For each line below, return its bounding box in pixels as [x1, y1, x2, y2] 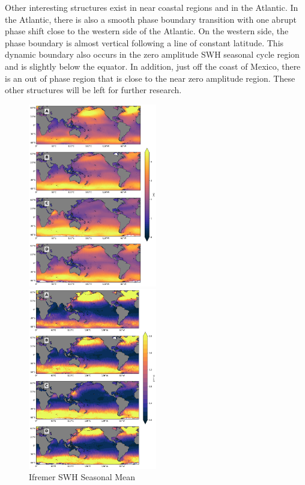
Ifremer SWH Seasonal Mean [29, 471, 136, 483]
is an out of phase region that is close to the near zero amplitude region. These [5, 72, 295, 84]
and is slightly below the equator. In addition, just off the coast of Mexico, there [5, 59, 301, 72]
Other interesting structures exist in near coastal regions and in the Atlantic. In [5, 1, 298, 13]
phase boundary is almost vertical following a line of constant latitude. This [5, 36, 284, 49]
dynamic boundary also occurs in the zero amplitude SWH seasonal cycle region [5, 48, 300, 61]
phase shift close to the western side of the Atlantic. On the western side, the [5, 25, 289, 37]
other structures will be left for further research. [5, 84, 182, 96]
